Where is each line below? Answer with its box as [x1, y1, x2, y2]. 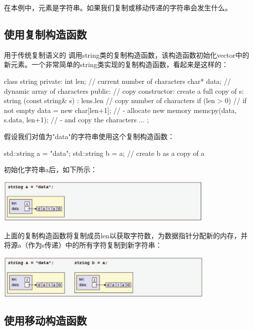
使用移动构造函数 [4, 312, 87, 328]
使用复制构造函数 [4, 26, 87, 41]
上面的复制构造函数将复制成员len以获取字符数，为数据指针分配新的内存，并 [4, 230, 248, 240]
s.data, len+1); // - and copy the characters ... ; [4, 114, 149, 125]
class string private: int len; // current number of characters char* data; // [4, 75, 231, 86]
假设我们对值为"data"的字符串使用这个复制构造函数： [4, 131, 175, 141]
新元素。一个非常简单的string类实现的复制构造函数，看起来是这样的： [4, 59, 229, 70]
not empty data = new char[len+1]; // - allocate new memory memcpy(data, [4, 105, 237, 115]
